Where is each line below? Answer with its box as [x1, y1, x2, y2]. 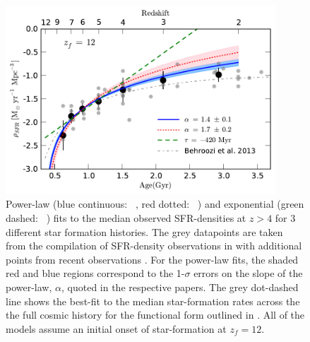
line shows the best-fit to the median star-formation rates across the [6, 293, 300, 308]
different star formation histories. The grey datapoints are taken [6, 224, 283, 239]
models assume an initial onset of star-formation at [6, 321, 227, 336]
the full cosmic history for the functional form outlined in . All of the [6, 307, 305, 322]
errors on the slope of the [193, 266, 303, 281]
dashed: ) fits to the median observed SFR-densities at [6, 211, 246, 225]
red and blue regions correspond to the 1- [6, 266, 185, 281]
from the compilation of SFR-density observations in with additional [6, 238, 302, 253]
